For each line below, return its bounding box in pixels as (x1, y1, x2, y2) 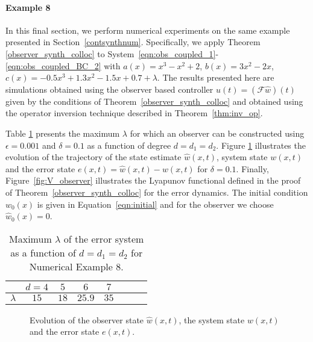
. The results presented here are (157, 71, 274, 84)
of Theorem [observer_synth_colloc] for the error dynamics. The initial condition (5, 185, 308, 198)
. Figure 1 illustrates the (216, 138, 306, 151)
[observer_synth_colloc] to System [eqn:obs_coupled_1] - (5, 47, 219, 60)
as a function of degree (87, 138, 171, 151)
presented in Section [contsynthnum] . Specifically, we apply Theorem (5, 36, 261, 48)
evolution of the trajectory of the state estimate (5, 151, 182, 163)
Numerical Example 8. (29, 259, 124, 273)
